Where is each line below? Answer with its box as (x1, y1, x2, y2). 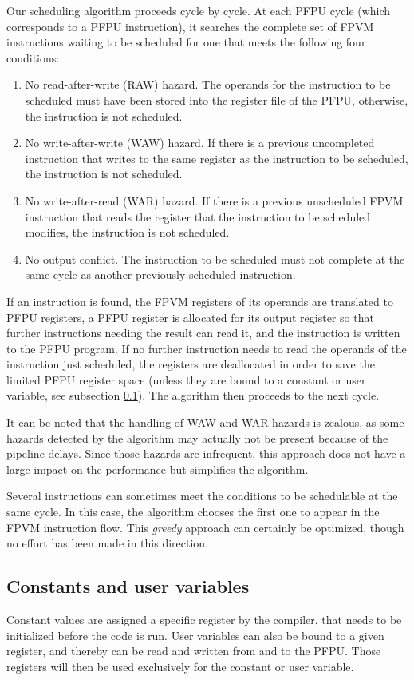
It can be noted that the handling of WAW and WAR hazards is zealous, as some (6, 414, 404, 431)
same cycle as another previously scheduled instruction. (25, 266, 296, 283)
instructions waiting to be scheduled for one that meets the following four (6, 34, 366, 50)
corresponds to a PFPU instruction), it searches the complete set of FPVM (6, 18, 374, 34)
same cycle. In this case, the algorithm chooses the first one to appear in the (6, 503, 380, 520)
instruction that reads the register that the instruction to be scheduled (25, 208, 371, 225)
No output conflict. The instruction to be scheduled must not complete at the (25, 250, 405, 267)
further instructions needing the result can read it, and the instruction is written (6, 324, 400, 341)
